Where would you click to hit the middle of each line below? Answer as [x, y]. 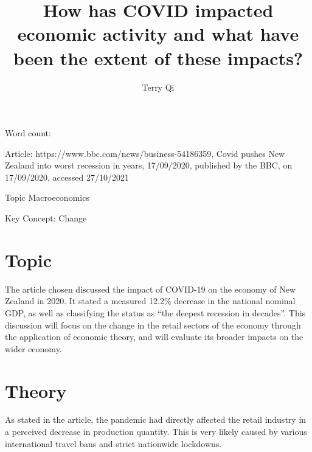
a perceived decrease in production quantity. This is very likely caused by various [156, 432]
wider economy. [33, 348]
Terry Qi [158, 87]
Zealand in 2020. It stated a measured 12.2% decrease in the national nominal [150, 301]
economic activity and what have [158, 34]
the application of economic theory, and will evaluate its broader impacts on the [154, 337]
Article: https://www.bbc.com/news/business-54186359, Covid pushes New [145, 153]
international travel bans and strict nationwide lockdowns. [113, 443]
